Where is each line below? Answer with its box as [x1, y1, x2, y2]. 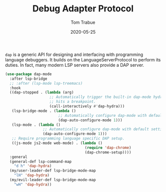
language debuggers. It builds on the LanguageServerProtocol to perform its [5, 56, 161, 62]
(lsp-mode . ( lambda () [11, 122, 61, 127]
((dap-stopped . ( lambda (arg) [9, 90, 74, 95]
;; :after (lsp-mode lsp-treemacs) [9, 81, 83, 86]
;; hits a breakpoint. [49, 99, 96, 104]
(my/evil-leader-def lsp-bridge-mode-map [9, 178, 96, 183]
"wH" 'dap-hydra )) [14, 182, 52, 187]
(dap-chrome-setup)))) [84, 149, 132, 155]
